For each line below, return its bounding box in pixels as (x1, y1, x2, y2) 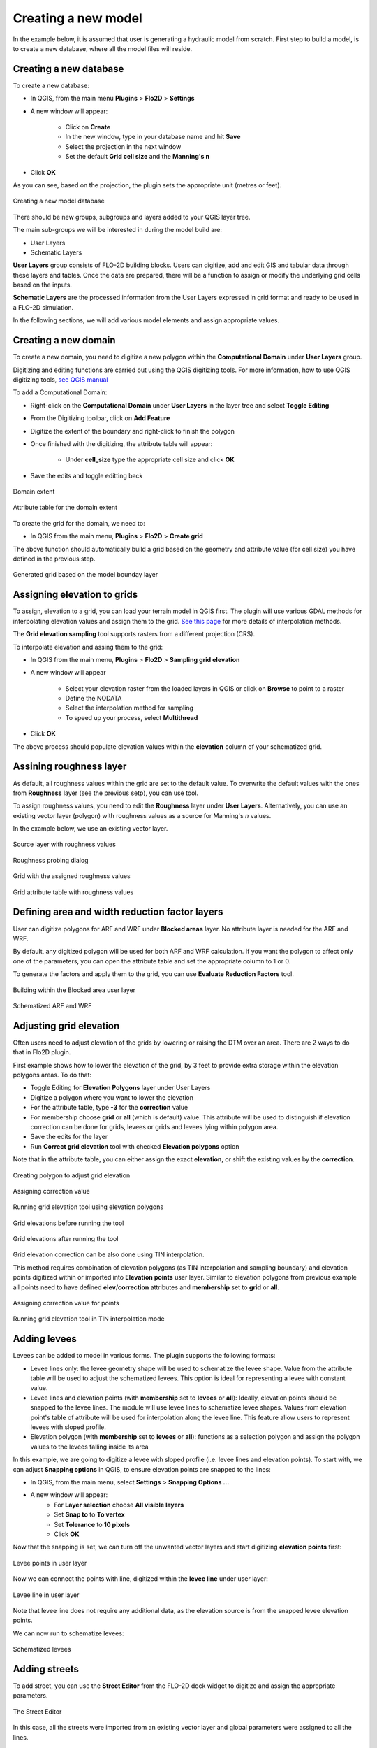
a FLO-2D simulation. (13, 303, 74, 311)
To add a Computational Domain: (13, 388, 108, 396)
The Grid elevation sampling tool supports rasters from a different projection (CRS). (13, 630, 255, 638)
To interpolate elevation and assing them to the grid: (13, 643, 163, 651)
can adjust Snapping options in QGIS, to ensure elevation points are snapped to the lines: (13, 1465, 272, 1473)
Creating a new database (13, 63, 124, 75)
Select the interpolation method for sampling (65, 703, 194, 712)
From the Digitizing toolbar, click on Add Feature (30, 414, 170, 422)
